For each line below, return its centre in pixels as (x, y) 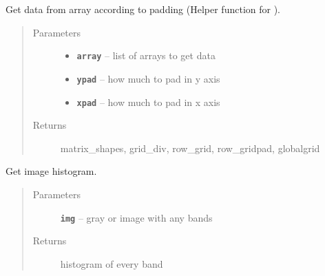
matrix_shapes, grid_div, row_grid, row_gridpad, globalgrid (190, 148)
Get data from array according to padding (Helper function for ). (143, 9)
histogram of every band (112, 263)
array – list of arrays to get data (146, 55)
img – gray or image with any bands (136, 217)
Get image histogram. (51, 171)
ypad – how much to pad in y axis (148, 78)
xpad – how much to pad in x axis (148, 102)
